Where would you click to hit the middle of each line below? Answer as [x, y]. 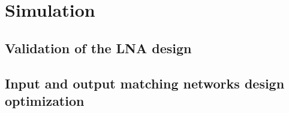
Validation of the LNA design [98, 48]
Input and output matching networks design [145, 83]
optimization [45, 100]
